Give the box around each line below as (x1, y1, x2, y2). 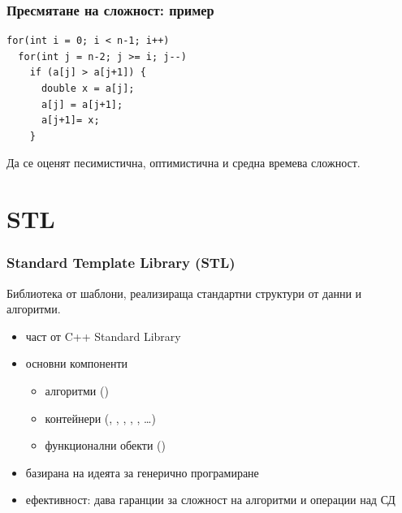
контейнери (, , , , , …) (45, 409, 156, 426)
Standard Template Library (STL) (6, 252, 236, 273)
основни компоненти (25, 355, 128, 372)
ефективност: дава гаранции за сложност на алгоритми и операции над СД (25, 491, 396, 508)
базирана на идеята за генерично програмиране (25, 463, 259, 481)
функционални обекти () (45, 437, 166, 454)
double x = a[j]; (41, 83, 135, 94)
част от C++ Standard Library (25, 327, 181, 344)
